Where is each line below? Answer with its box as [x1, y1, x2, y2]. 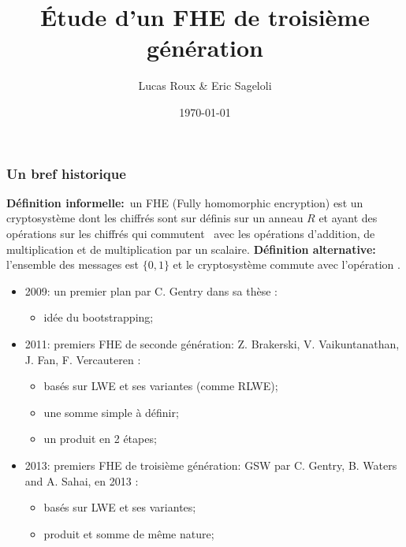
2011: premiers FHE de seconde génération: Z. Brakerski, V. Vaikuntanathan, [24, 335, 400, 352]
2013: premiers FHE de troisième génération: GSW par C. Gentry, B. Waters [24, 456, 397, 473]
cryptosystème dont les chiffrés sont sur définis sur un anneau [6, 210, 304, 226]
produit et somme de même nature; [43, 525, 214, 541]
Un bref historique [6, 163, 126, 183]
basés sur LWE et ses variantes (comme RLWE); [43, 378, 278, 394]
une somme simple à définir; [43, 404, 179, 420]
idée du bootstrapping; [43, 309, 154, 326]
